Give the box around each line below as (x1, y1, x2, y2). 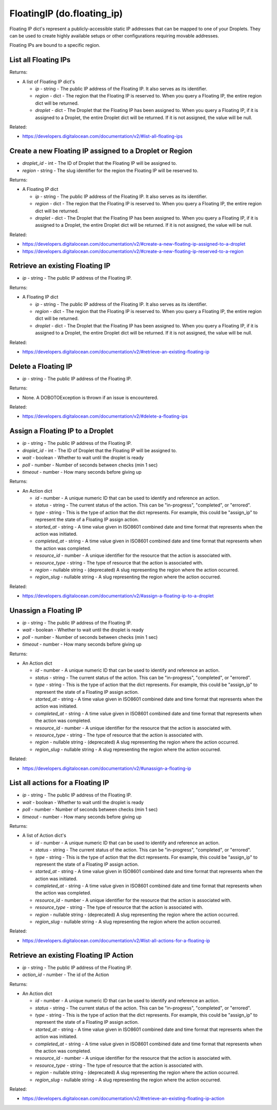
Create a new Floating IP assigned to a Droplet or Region (9, 147, 192, 155)
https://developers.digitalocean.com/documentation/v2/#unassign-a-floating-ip (22, 765, 192, 771)
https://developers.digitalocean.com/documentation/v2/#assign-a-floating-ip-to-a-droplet (22, 593, 214, 599)
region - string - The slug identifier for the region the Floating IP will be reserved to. (22, 167, 199, 173)
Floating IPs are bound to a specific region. (9, 42, 101, 48)
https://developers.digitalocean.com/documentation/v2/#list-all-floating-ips (22, 133, 183, 140)
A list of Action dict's (22, 832, 67, 839)
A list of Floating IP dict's (22, 79, 75, 85)
